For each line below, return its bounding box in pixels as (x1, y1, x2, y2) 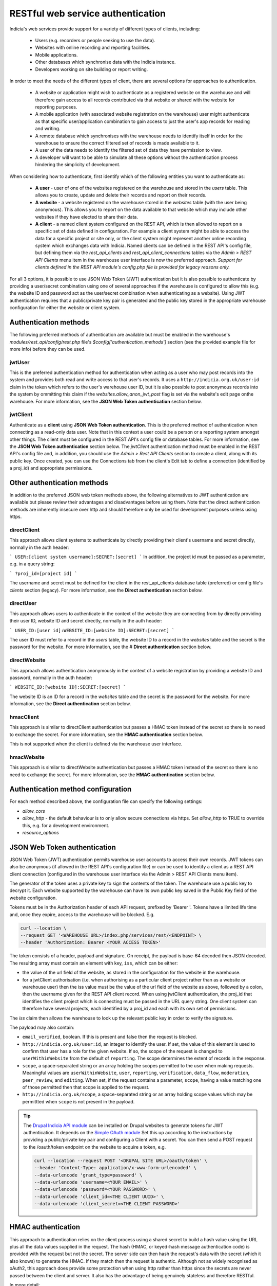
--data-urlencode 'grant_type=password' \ (34, 1172, 143, 1178)
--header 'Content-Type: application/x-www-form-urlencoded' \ (34, 1165, 197, 1171)
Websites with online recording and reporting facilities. (35, 44, 151, 51)
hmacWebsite (9, 754, 45, 761)
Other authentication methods (9, 478, 109, 487)
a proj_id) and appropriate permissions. (9, 465, 93, 471)
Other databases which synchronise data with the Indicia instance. (35, 59, 176, 65)
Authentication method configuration (9, 785, 132, 794)
